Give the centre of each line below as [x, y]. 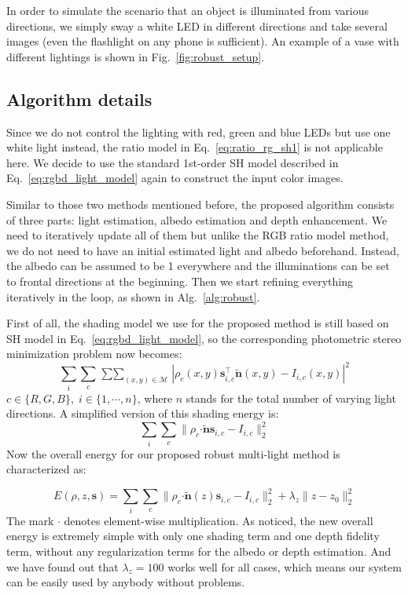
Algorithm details [79, 99]
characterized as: [46, 469]
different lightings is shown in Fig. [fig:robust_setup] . [136, 56]
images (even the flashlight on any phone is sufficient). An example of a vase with [203, 41]
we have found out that [62, 566]
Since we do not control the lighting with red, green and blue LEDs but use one [198, 131]
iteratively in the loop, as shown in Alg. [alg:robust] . [133, 296]
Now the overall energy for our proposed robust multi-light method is [173, 453]
